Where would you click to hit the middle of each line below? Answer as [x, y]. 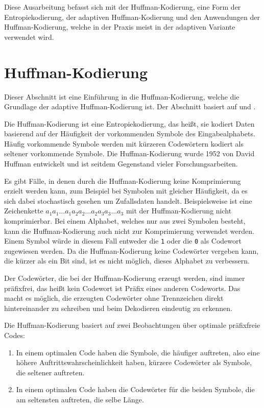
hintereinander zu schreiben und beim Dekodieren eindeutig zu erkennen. [118, 308]
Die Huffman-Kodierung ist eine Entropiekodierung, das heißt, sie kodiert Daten [129, 123]
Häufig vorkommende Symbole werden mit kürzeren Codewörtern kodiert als [124, 143]
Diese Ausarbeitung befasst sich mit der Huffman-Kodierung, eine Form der [123, 7]
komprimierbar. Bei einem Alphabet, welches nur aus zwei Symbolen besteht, [125, 221]
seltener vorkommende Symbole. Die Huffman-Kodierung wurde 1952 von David [129, 153]
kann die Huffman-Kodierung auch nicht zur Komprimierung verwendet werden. [129, 231]
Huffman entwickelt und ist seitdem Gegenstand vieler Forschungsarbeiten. [121, 164]
